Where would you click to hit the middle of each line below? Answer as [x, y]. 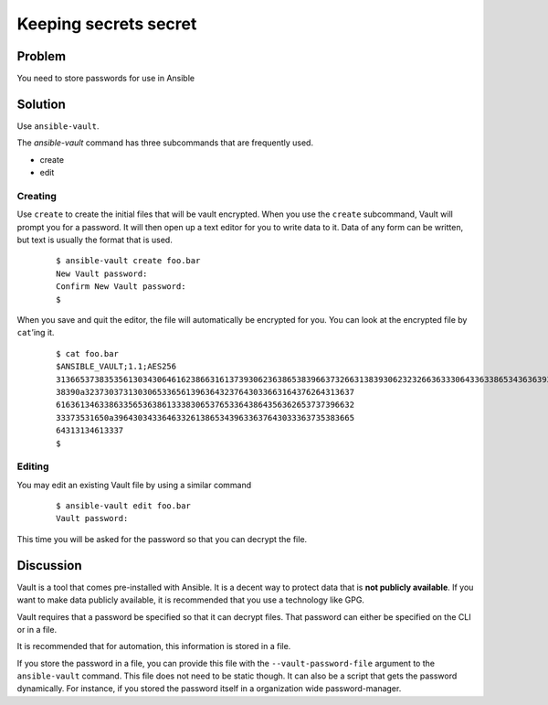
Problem [42, 56]
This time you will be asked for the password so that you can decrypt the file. [162, 539]
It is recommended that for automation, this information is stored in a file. [154, 646]
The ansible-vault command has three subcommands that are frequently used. [165, 143]
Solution [41, 104]
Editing [33, 466]
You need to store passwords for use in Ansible [106, 79]
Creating [37, 196]
